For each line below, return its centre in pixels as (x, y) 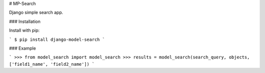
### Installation (25, 21)
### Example (23, 48)
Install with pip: (24, 30)
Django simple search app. (36, 13)
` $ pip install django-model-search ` (57, 39)
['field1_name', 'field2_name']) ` (52, 64)
